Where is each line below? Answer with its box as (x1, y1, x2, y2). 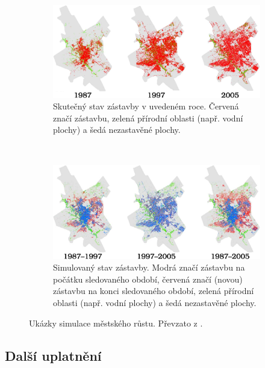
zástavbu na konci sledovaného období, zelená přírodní (53, 284, 254, 297)
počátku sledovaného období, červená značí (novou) (53, 272, 243, 285)
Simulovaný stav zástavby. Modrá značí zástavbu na (53, 261, 245, 274)
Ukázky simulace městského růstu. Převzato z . (29, 316, 203, 329)
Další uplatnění (5, 346, 102, 364)
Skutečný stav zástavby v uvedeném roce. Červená (53, 100, 239, 112)
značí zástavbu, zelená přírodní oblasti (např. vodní (53, 111, 243, 124)
